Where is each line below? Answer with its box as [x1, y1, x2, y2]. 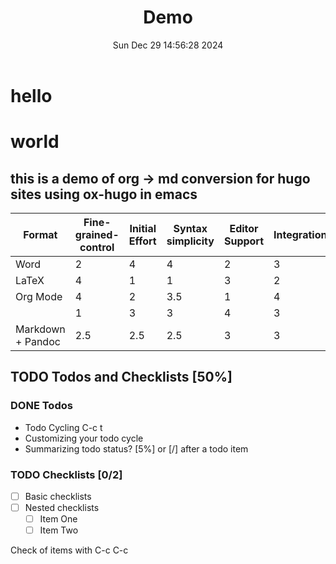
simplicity [166, 234, 215, 248]
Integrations [273, 227, 333, 241]
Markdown [15, 322, 66, 336]
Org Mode [15, 289, 63, 303]
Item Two [39, 524, 79, 536]
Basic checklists [24, 490, 92, 502]
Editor [229, 221, 259, 235]
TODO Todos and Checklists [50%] [10, 369, 233, 386]
